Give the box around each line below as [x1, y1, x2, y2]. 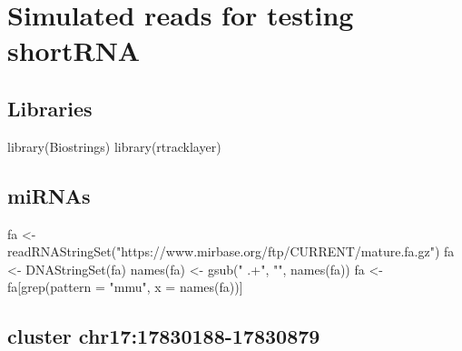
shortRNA [7, 32, 141, 69]
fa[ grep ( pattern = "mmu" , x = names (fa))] [7, 277, 243, 296]
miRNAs [7, 181, 91, 209]
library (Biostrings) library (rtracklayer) [7, 136, 221, 155]
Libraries [7, 94, 93, 122]
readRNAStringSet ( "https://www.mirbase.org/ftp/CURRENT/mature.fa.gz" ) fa [7, 242, 455, 261]
